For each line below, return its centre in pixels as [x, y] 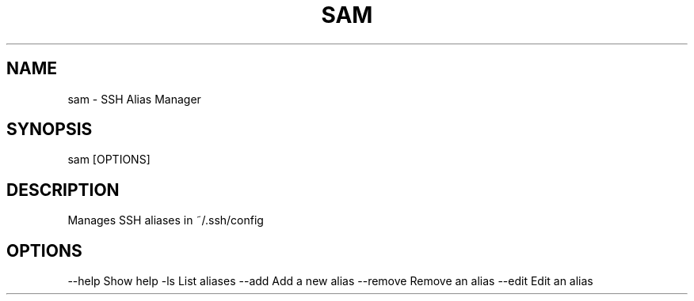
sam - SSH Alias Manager [134, 99]
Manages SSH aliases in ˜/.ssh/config [166, 220]
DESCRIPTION [63, 190]
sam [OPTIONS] [109, 160]
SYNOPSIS [50, 130]
